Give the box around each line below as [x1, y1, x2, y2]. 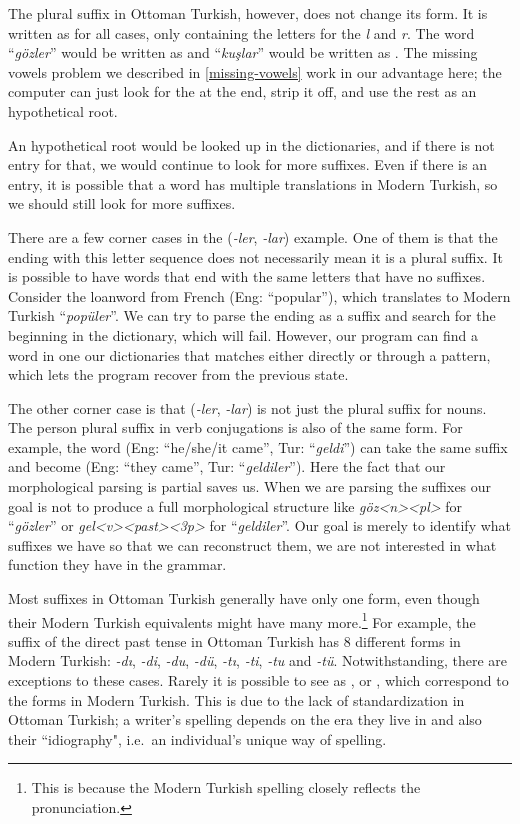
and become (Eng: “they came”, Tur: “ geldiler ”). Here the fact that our [8, 456, 446, 477]
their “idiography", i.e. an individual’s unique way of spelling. [8, 728, 387, 749]
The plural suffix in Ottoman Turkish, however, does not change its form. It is [8, 3, 488, 23]
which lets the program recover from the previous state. [8, 364, 349, 385]
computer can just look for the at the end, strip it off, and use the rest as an [8, 81, 477, 102]
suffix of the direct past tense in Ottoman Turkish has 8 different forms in [8, 630, 461, 651]
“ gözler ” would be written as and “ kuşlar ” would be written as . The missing [8, 42, 478, 63]
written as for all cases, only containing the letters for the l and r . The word [8, 22, 475, 43]
